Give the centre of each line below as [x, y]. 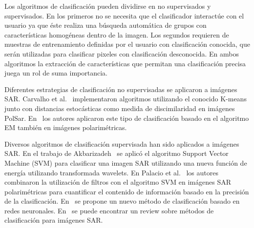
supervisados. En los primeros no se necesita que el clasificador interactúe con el [124, 15]
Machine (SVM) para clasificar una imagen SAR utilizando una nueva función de [126, 162]
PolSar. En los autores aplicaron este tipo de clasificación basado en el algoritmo [127, 118]
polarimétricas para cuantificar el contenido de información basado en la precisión [127, 191]
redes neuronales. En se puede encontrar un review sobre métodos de [109, 210]
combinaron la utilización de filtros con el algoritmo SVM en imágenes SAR [118, 182]
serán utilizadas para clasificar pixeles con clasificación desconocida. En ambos [122, 53]
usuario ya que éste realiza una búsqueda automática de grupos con [106, 25]
